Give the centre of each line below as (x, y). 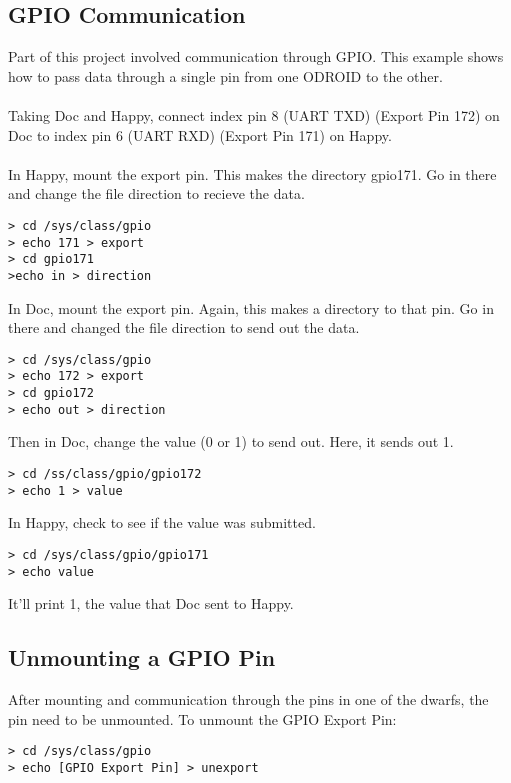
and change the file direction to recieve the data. (156, 193)
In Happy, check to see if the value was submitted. (162, 522)
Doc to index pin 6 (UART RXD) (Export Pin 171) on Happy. (200, 134)
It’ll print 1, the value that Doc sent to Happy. (151, 603)
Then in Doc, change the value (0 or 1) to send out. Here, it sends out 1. (231, 441)
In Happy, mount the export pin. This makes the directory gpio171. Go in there (252, 173)
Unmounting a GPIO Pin (142, 657)
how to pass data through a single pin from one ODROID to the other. (225, 75)
